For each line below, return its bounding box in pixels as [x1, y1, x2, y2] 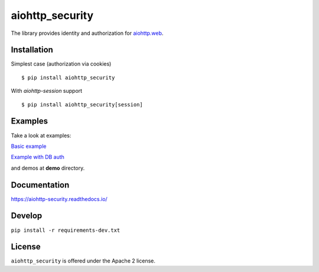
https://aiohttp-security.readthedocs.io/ [11, 195, 108, 202]
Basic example [11, 143, 47, 150]
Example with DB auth [11, 154, 65, 161]
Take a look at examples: [11, 132, 71, 139]
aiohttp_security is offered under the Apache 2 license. [11, 257, 156, 264]
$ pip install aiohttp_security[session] [21, 101, 143, 108]
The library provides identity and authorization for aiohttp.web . [11, 30, 164, 37]
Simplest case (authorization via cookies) [11, 60, 112, 67]
